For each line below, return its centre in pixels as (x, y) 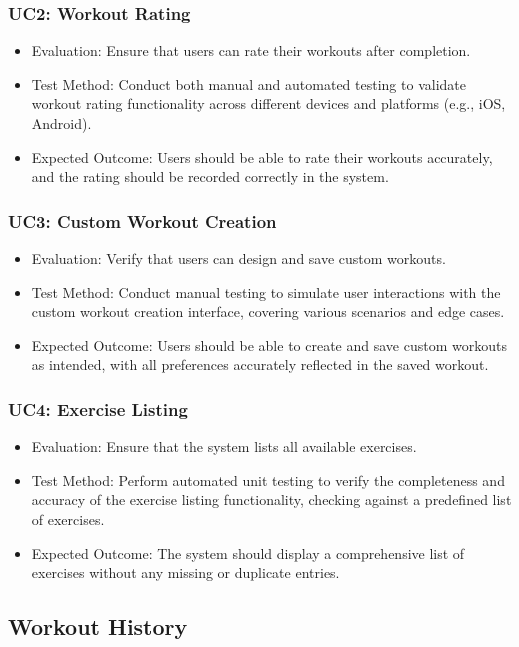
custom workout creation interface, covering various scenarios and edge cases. (268, 311)
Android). (61, 123)
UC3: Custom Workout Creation (142, 220)
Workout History (98, 626)
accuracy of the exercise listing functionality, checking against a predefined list (271, 499)
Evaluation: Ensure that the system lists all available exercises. (224, 446)
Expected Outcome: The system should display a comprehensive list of (248, 552)
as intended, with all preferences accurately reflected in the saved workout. (260, 364)
